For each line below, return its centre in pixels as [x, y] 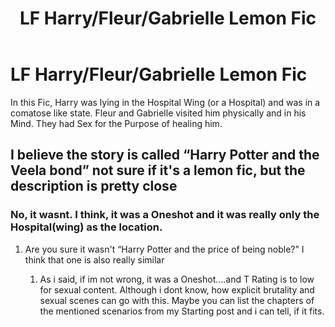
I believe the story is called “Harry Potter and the [165, 155]
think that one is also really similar [94, 259]
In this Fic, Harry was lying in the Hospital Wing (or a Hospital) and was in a [165, 102]
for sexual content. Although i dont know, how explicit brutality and [177, 289]
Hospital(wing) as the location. [86, 227]
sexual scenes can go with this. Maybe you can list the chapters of [177, 300]
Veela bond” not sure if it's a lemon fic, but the [158, 170]
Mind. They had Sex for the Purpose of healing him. [116, 123]
